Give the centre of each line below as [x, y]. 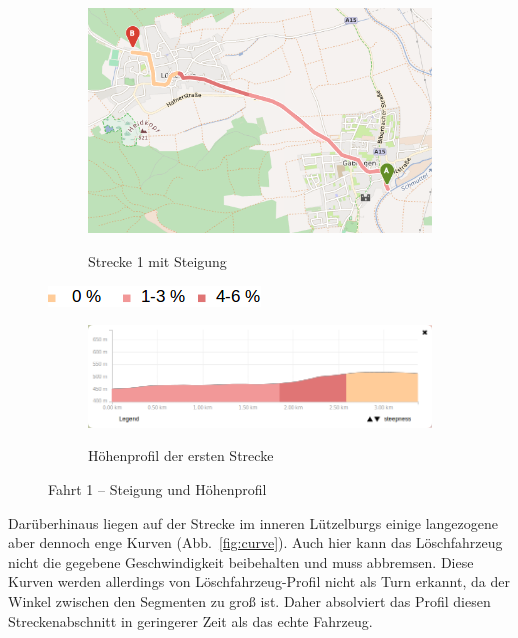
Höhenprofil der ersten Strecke [181, 455]
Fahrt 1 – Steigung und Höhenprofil [157, 489]
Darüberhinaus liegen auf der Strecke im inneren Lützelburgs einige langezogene [253, 522]
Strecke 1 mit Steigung [157, 260]
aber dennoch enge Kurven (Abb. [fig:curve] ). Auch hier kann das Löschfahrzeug [255, 542]
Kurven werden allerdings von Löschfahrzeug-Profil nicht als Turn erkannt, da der [259, 581]
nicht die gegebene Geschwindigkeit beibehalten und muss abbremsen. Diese [241, 561]
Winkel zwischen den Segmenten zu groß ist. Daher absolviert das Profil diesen [249, 601]
